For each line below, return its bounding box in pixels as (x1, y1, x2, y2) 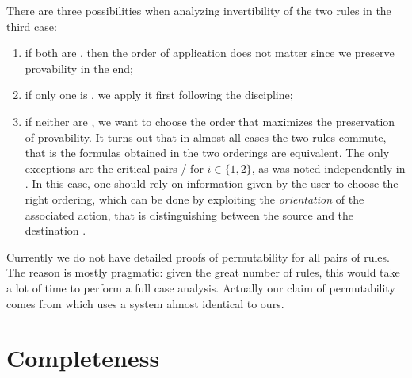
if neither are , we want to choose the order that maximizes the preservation (25, 113, 395, 129)
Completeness (6, 342, 160, 374)
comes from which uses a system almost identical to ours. (6, 295, 284, 311)
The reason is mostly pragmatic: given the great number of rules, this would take (6, 264, 400, 281)
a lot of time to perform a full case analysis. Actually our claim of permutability (6, 279, 395, 296)
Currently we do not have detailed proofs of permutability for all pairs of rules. (6, 248, 390, 265)
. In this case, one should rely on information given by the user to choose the (25, 175, 399, 192)
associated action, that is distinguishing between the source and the (25, 206, 354, 223)
